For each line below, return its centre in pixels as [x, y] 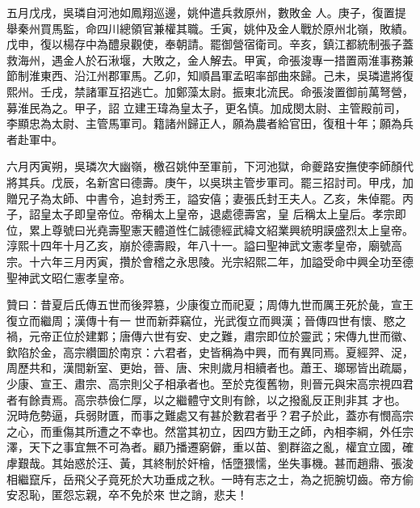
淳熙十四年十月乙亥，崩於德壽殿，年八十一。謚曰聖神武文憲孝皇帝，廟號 [199, 246]
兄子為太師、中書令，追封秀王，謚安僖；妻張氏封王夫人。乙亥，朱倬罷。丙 [215, 198]
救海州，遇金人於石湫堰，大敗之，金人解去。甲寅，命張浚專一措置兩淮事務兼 [210, 59]
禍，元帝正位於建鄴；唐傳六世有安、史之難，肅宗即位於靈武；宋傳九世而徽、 [210, 336]
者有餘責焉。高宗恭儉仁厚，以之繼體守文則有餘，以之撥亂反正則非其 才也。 [206, 399]
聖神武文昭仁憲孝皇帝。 [69, 277]
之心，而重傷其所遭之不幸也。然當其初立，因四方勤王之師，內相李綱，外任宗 [210, 431]
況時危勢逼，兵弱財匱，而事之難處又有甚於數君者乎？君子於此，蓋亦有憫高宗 [210, 415]
